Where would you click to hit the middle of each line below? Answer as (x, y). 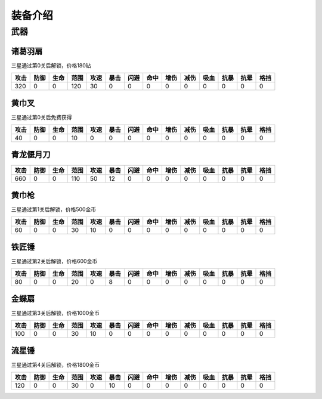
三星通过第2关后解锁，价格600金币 (54, 261)
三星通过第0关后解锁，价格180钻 (51, 65)
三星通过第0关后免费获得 (41, 117)
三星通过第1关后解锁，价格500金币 (54, 209)
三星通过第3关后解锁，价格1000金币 (55, 313)
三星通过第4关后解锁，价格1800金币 (55, 364)
